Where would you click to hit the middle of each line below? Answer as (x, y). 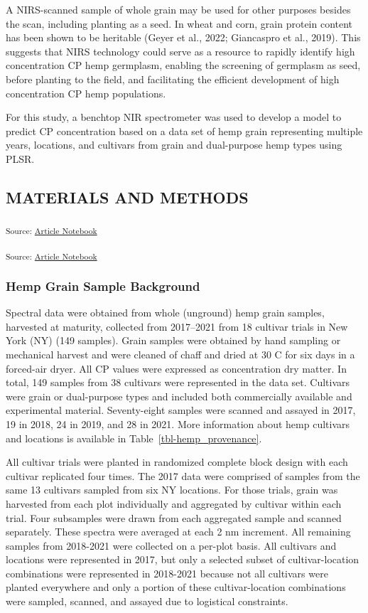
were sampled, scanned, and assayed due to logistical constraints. (147, 601)
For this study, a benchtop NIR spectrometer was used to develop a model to (174, 117)
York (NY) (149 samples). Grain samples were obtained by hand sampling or (173, 340)
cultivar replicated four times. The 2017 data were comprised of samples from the (183, 475)
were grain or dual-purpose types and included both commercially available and (179, 396)
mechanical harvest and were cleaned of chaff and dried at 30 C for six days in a (180, 354)
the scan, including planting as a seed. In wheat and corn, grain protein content (179, 23)
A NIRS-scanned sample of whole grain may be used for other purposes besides (178, 9)
